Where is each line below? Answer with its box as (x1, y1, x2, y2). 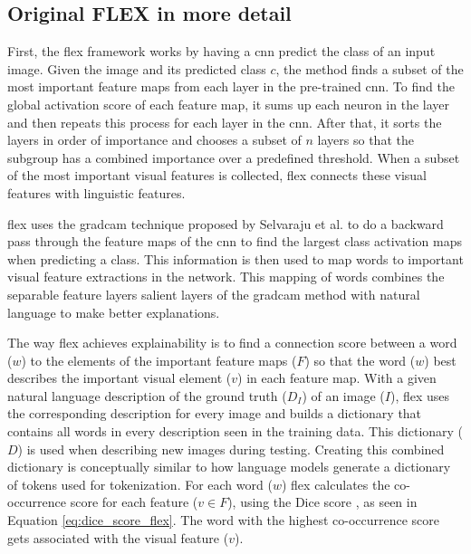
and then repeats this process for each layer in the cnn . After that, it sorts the (7, 112, 442, 131)
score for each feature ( (70, 492, 198, 511)
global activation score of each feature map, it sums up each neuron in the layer (7, 94, 450, 113)
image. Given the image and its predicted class (7, 59, 266, 78)
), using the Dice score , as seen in (227, 492, 418, 511)
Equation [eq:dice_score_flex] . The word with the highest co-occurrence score (7, 511, 439, 530)
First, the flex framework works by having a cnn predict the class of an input (7, 42, 436, 61)
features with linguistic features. (7, 183, 186, 202)
